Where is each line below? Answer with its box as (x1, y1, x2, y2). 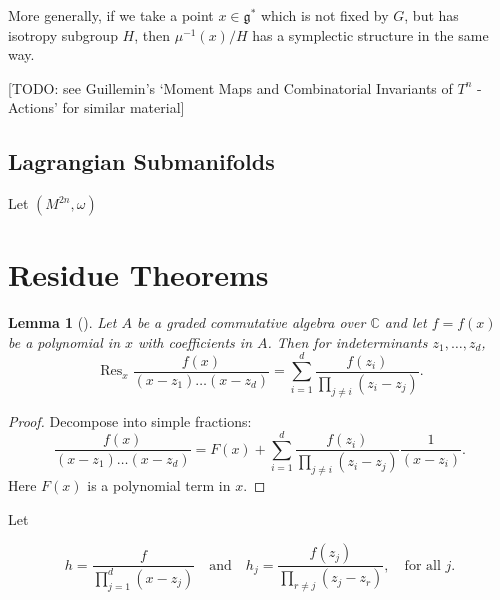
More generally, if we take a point (8, 5, 214, 25)
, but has (404, 5, 459, 25)
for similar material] (62, 97, 185, 118)
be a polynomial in (8, 331, 121, 352)
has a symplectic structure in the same (252, 24, 489, 45)
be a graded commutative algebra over (136, 312, 366, 333)
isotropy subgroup (8, 24, 118, 45)
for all (404, 558, 441, 573)
